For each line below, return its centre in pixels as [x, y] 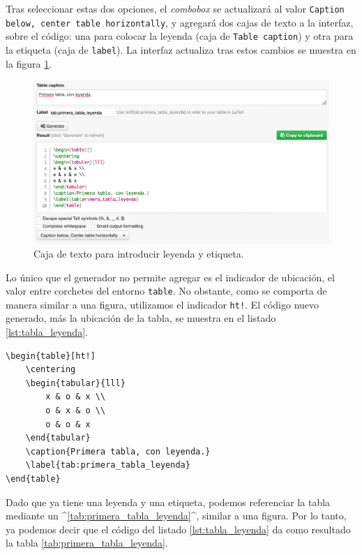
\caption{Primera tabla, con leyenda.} [118, 451]
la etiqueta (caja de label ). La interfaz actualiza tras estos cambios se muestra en [181, 49]
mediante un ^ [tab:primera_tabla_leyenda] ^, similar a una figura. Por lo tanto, [176, 516]
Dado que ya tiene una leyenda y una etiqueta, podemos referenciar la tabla [168, 502]
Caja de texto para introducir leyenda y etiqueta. [139, 253]
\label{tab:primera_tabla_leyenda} [108, 465]
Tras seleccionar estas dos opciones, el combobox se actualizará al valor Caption [175, 8]
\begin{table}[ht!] [51, 356]
